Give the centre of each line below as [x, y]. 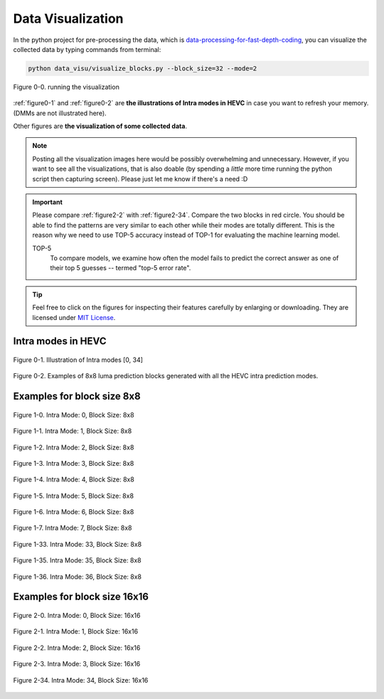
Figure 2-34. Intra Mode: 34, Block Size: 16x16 [81, 680]
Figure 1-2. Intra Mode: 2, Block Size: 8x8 [74, 447]
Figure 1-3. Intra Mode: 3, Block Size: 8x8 [74, 463]
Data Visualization [68, 18]
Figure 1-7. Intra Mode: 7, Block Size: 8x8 [73, 528]
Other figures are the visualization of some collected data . [100, 126]
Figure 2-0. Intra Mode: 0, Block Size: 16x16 [77, 616]
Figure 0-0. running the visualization [66, 87]
